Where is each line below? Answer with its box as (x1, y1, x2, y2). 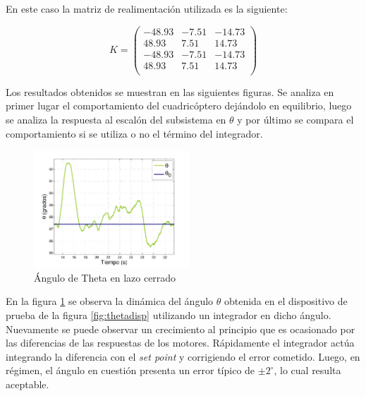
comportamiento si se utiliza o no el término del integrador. (6, 126, 263, 140)
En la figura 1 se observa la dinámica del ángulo (6, 294, 214, 308)
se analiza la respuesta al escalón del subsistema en (6, 112, 226, 126)
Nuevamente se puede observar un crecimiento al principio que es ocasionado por (6, 321, 355, 336)
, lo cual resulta (274, 363, 341, 378)
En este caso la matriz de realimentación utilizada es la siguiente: (6, 1, 288, 16)
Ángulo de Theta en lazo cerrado (34, 270, 176, 284)
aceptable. (6, 376, 49, 391)
